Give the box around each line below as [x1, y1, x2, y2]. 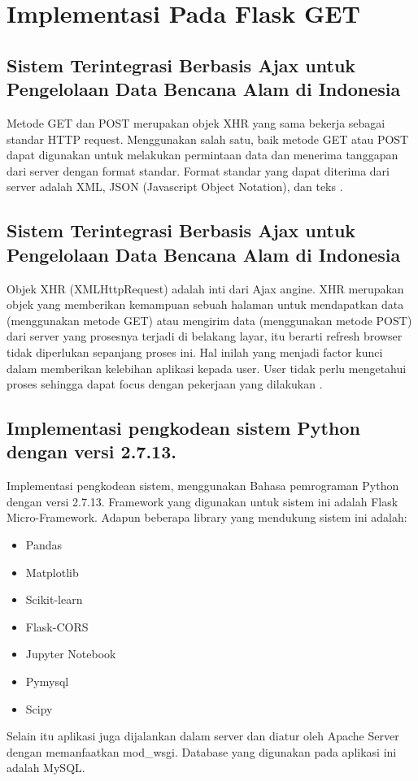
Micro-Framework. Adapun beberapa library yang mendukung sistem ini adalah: [7, 509, 407, 526]
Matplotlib [25, 563, 79, 580]
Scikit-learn [25, 591, 83, 608]
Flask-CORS [25, 618, 89, 635]
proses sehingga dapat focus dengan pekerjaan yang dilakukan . [7, 375, 323, 393]
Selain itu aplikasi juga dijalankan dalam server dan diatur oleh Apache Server [7, 727, 399, 744]
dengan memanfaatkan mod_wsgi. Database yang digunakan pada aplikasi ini [7, 743, 397, 760]
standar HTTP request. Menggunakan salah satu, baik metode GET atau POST [7, 130, 409, 147]
